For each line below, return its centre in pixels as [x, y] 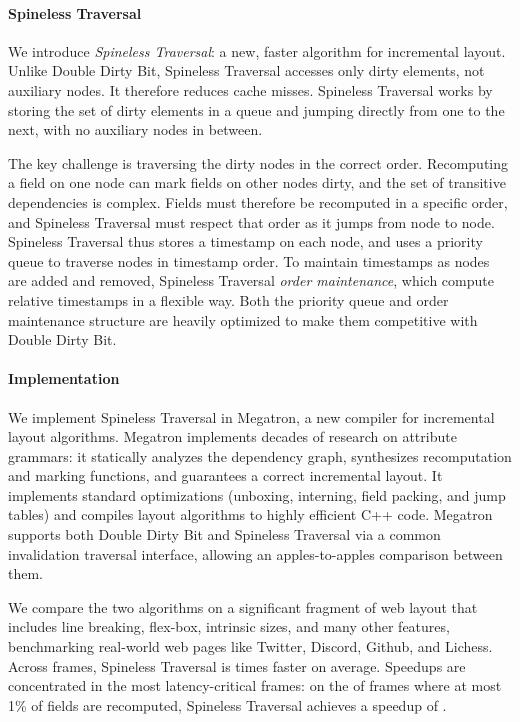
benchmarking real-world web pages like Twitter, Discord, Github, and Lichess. [250, 646]
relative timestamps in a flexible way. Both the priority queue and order [228, 299]
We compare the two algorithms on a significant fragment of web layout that [243, 606]
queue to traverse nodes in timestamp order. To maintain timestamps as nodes [249, 260]
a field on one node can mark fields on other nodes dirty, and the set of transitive [257, 182]
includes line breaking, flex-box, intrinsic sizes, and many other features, [229, 626]
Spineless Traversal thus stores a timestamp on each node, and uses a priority [245, 241]
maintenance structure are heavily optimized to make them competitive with [243, 319]
